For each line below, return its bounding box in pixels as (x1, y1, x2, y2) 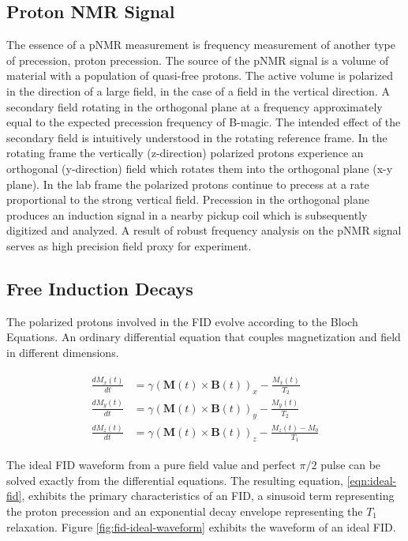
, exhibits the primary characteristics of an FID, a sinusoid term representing (21, 487, 395, 504)
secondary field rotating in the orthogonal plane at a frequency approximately (6, 98, 383, 115)
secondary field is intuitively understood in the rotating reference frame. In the (6, 129, 387, 145)
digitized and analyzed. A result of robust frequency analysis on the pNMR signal (6, 222, 402, 239)
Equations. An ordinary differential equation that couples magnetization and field (6, 329, 401, 345)
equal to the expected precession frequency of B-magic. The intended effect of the (6, 114, 401, 130)
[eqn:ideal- (346, 471, 397, 488)
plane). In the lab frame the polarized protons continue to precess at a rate (6, 175, 369, 192)
